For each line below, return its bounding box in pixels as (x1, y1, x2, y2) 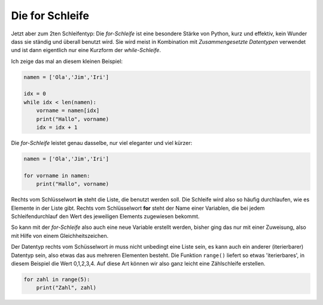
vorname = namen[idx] (36, 107, 100, 114)
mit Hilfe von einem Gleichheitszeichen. (11, 232, 109, 239)
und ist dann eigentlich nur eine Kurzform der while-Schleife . (11, 47, 161, 54)
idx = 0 (23, 90, 46, 97)
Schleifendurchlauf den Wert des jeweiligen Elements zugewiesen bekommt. (11, 213, 200, 220)
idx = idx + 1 (36, 124, 78, 131)
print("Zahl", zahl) (36, 285, 97, 291)
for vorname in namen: (23, 172, 90, 179)
